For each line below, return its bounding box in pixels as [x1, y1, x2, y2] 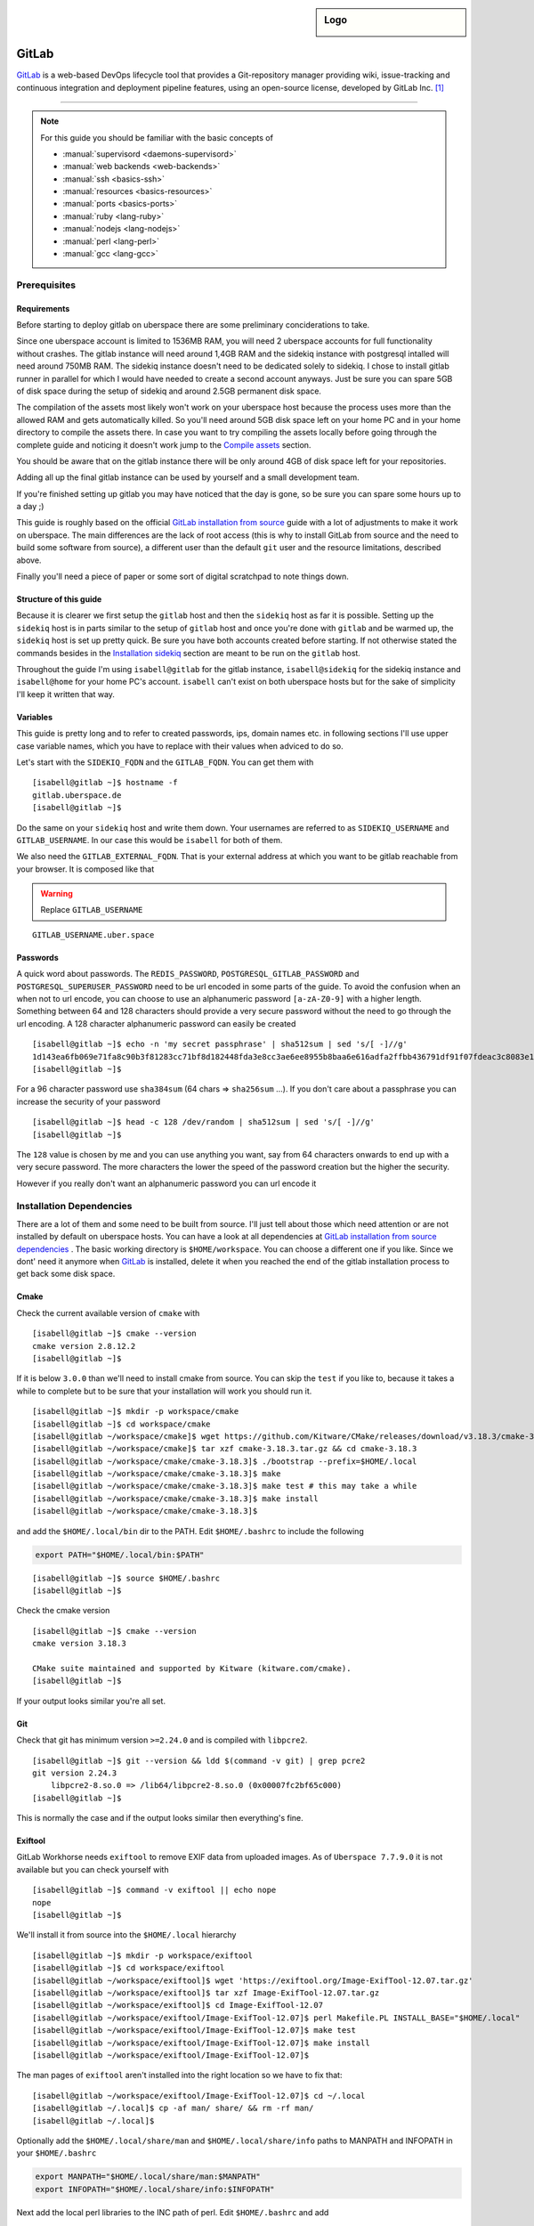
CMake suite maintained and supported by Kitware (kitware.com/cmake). [32, 1663, 352, 1673]
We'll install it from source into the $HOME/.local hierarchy [16, 1929, 237, 1940]
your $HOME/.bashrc [16, 2148, 97, 2158]
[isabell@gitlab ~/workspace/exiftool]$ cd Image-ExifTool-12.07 [32, 2000, 324, 2011]
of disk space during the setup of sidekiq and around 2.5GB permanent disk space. [16, 386, 322, 396]
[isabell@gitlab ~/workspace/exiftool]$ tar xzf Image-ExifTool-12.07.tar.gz [32, 1988, 380, 1998]
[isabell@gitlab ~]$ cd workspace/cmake [32, 1418, 211, 1429]
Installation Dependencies [16, 1200, 133, 1213]
